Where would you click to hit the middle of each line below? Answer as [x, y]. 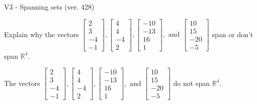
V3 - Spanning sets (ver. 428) [49, 7]
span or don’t [233, 34]
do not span [192, 83]
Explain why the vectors [41, 34]
